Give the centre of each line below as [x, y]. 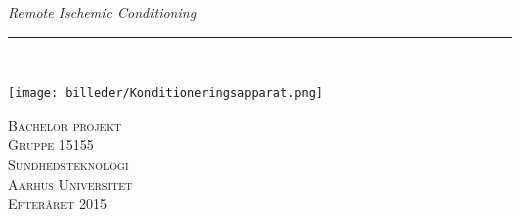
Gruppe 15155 [51, 144]
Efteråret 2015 [58, 203]
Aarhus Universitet [70, 183]
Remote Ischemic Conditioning [102, 12]
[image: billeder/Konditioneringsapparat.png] [165, 93]
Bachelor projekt [65, 124]
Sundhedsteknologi [68, 164]
